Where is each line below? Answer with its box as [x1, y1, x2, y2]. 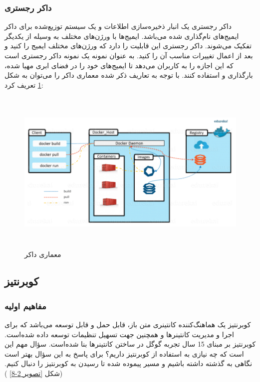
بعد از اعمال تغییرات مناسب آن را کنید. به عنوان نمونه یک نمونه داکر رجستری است [4, 50, 253, 60]
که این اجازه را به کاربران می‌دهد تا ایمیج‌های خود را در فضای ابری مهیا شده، [4, 60, 234, 70]
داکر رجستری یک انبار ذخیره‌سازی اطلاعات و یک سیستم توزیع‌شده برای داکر [4, 21, 232, 31]
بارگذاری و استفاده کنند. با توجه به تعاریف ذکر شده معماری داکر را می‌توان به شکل [4, 70, 253, 80]
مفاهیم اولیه [4, 299, 46, 312]
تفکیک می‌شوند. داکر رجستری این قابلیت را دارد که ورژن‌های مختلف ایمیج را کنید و [4, 40, 252, 51]
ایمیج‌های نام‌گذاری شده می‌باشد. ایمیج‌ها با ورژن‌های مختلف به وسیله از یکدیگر [4, 30, 239, 41]
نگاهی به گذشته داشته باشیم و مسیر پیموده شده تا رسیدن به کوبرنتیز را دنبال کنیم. [4, 358, 253, 369]
